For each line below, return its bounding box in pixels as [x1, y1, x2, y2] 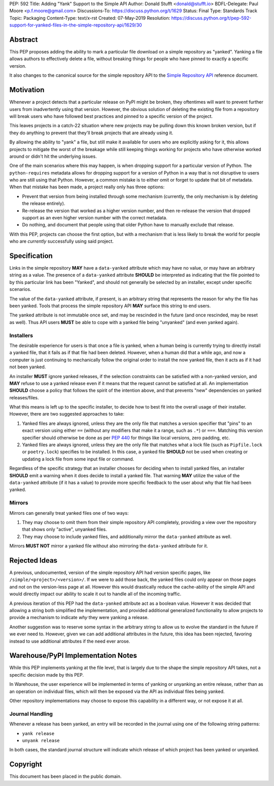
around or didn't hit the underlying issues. [9, 153, 97, 159]
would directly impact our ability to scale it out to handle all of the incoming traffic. [9, 591, 182, 597]
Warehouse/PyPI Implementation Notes [9, 651, 137, 660]
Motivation [9, 85, 45, 94]
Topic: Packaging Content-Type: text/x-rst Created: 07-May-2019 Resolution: [9, 15, 170, 21]
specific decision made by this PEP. [9, 672, 84, 678]
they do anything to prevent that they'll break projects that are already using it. [9, 130, 174, 136]
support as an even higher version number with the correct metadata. [22, 215, 167, 221]
